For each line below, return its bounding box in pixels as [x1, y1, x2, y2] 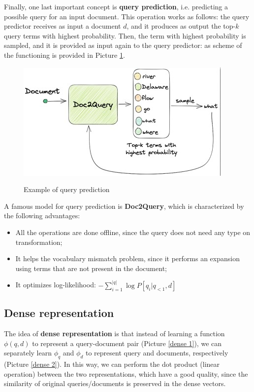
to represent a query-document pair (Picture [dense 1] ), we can [32, 338, 222, 348]
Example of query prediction [24, 184, 110, 195]
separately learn [4, 348, 52, 358]
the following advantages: [4, 210, 80, 221]
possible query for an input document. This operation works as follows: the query [4, 11, 250, 21]
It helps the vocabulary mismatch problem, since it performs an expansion [15, 253, 240, 264]
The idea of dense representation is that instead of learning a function [4, 328, 225, 338]
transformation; [15, 236, 63, 247]
